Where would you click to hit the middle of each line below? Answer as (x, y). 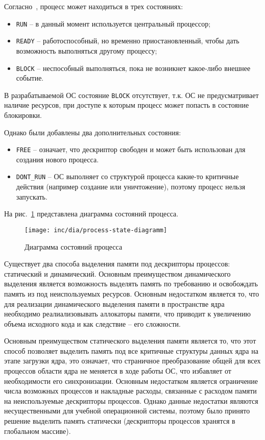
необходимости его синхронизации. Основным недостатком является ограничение (131, 381)
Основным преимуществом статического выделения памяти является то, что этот (130, 341)
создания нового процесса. (57, 159)
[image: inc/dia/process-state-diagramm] (96, 230)
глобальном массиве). (38, 431)
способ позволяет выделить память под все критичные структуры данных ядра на (131, 350)
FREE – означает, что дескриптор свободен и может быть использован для (131, 149)
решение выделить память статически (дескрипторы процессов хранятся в (120, 421)
